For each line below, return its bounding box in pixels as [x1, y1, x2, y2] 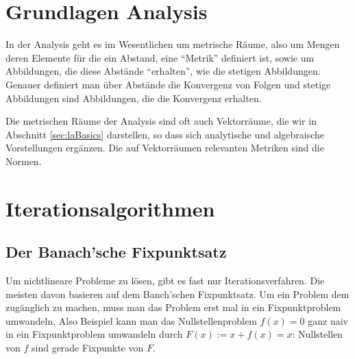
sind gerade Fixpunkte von [31, 341, 144, 355]
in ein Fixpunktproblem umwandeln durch [5, 327, 183, 341]
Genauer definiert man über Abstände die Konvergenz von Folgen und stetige [5, 77, 331, 91]
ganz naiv [308, 313, 348, 327]
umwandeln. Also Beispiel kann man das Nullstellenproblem [5, 313, 257, 327]
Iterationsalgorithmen [5, 194, 215, 222]
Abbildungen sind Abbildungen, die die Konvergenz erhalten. [5, 90, 262, 105]
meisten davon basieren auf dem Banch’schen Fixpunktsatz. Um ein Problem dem [5, 286, 350, 301]
